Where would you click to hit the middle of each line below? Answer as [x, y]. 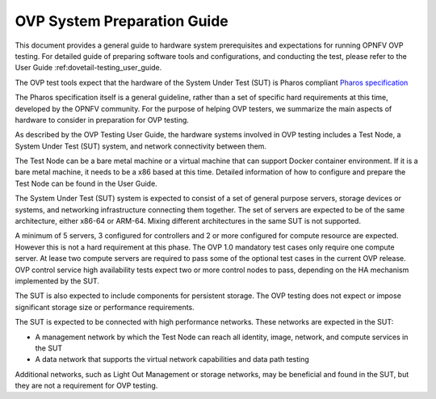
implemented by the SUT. [57, 281]
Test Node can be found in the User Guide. [86, 183]
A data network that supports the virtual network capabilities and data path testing [172, 359]
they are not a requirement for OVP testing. [86, 386]
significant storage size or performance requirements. [105, 307]
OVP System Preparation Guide [122, 21]
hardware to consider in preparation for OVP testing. [102, 120]
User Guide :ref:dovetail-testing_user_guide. [88, 68]
